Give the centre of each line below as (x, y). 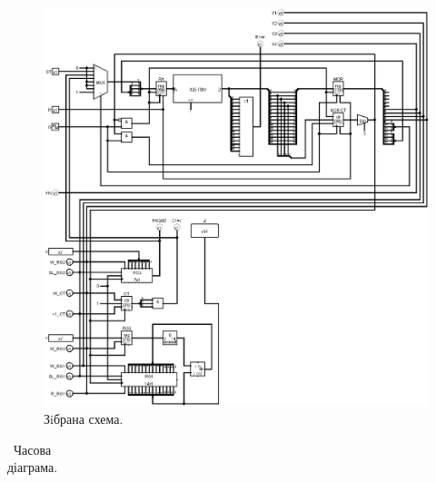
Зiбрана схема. (84, 419)
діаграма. (33, 467)
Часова (32, 449)
